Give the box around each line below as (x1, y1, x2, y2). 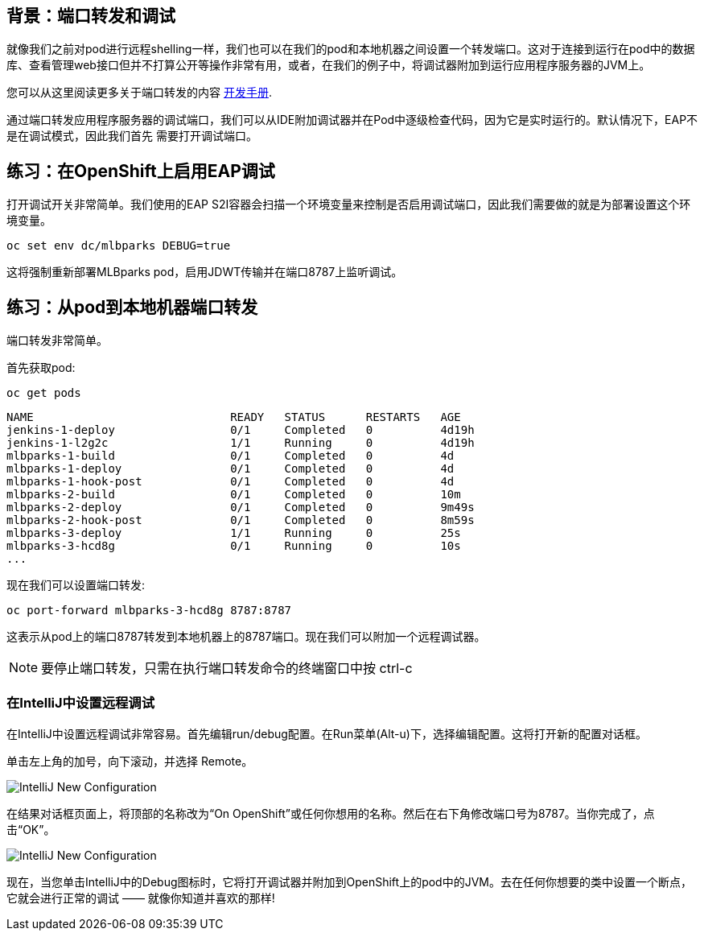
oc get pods (6, 386, 81, 400)
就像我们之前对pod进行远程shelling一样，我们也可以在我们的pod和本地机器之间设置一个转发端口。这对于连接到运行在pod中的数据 (6, 42, 695, 56)
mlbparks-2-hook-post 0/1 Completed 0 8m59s (6, 514, 475, 527)
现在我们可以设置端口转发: (6, 578, 146, 592)
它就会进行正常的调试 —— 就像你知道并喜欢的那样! (6, 890, 275, 905)
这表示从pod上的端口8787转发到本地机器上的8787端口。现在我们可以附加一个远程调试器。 (6, 629, 486, 644)
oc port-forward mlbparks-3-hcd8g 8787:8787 (6, 604, 292, 617)
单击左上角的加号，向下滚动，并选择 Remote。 (6, 753, 253, 768)
